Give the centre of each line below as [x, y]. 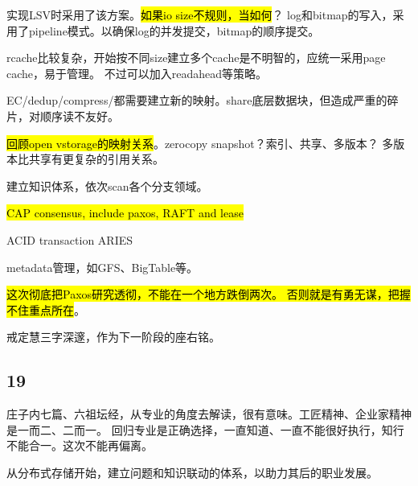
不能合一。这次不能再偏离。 [80, 445]
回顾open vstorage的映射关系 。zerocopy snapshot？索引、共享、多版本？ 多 [200, 143]
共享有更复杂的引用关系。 [96, 159]
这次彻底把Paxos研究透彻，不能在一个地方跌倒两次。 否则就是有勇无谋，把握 [209, 294]
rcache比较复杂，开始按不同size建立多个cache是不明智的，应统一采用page [196, 58]
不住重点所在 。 [46, 309]
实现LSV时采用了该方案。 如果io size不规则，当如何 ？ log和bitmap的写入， [200, 14]
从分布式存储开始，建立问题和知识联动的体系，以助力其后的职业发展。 [192, 472]
